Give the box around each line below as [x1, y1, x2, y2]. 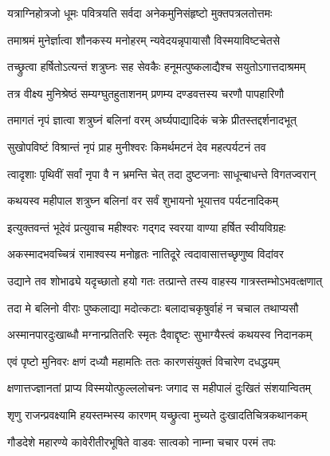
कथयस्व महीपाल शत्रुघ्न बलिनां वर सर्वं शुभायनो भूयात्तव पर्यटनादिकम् [7, 192, 278, 209]
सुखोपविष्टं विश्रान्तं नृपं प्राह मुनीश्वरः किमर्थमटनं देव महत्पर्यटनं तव [7, 138, 266, 155]
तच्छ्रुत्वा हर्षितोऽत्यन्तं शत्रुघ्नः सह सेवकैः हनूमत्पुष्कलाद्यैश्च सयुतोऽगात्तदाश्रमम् [7, 58, 306, 75]
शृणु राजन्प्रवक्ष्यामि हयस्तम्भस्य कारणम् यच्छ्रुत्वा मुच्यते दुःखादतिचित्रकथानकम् [7, 406, 308, 423]
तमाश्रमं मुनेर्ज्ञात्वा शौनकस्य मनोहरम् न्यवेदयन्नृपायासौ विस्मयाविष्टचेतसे [7, 31, 281, 48]
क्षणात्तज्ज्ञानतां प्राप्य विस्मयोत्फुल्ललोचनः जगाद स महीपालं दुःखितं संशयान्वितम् [7, 379, 312, 396]
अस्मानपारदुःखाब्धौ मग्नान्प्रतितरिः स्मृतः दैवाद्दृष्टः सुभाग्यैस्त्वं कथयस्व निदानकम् [7, 326, 312, 343]
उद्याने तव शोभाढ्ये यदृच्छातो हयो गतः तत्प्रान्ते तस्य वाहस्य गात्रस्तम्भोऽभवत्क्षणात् [7, 272, 323, 289]
